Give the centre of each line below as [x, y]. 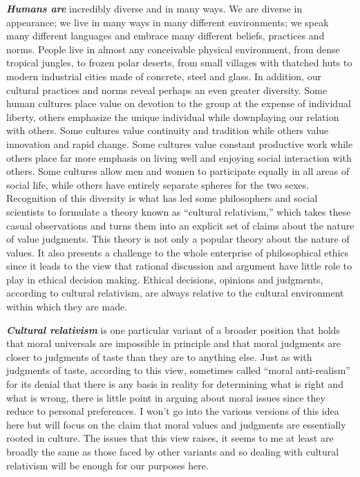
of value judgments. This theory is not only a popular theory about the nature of [178, 239]
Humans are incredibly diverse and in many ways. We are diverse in [154, 8]
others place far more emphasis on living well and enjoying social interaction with [179, 157]
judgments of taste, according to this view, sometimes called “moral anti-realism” [178, 370]
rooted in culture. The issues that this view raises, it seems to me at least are [170, 438]
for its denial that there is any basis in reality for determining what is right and [175, 384]
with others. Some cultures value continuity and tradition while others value [168, 130]
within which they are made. [67, 307]
